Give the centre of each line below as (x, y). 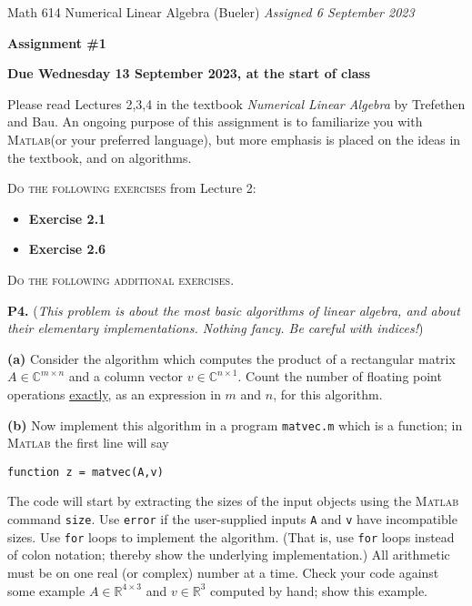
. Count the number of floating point (340, 376)
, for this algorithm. (328, 394)
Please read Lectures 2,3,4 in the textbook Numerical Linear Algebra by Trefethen (236, 103)
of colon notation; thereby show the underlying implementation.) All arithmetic (229, 555)
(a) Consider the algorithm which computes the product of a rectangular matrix (231, 358)
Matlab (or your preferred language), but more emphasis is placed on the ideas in (234, 139)
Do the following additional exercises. (121, 279)
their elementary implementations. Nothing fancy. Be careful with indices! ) (216, 328)
